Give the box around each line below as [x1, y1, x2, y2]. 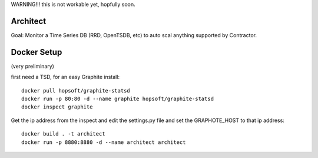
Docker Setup [11, 47, 62, 57]
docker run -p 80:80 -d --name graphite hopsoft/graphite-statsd [21, 95, 214, 102]
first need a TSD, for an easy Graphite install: [11, 74, 120, 81]
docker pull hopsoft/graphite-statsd [21, 87, 131, 94]
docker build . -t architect [21, 130, 105, 137]
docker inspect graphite [21, 104, 93, 110]
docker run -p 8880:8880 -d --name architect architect [21, 139, 186, 146]
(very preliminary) [11, 62, 54, 70]
